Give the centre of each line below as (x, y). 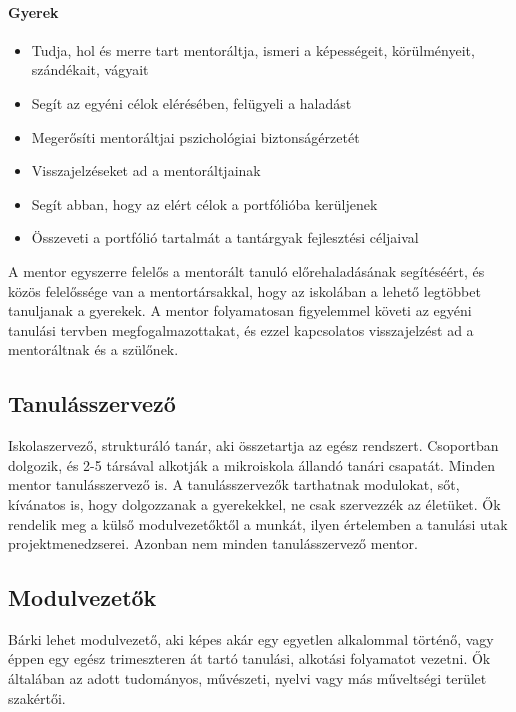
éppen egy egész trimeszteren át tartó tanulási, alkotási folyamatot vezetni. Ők (249, 658)
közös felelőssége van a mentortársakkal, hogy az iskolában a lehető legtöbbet (244, 290)
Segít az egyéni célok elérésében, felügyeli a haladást (191, 102)
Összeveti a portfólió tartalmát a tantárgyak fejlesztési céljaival (225, 237)
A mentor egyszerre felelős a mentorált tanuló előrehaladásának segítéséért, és (246, 270)
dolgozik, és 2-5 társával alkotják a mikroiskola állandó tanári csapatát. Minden (251, 464)
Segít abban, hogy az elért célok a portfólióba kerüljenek (204, 203)
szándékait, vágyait (90, 69)
